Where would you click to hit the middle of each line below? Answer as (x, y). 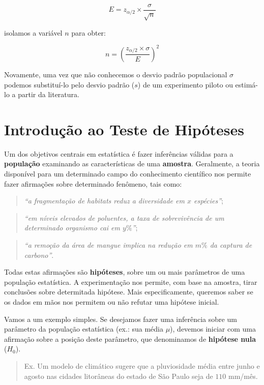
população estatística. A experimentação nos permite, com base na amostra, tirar (131, 282)
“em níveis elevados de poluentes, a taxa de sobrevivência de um (124, 217)
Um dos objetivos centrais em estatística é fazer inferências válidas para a (119, 153)
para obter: (89, 32)
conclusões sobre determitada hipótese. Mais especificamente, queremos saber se (129, 292)
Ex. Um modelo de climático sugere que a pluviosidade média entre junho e (142, 365)
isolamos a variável (33, 32)
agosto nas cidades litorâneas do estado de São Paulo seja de (119, 376)
